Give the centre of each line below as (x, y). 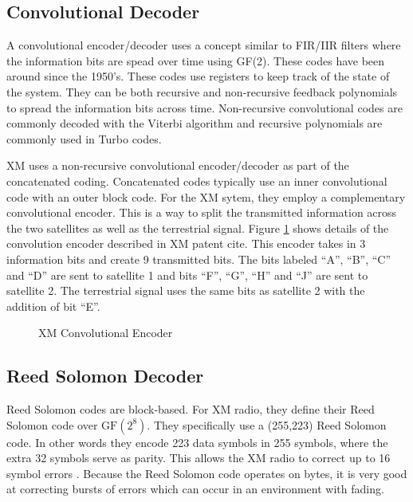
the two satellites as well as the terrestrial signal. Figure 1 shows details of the (198, 227)
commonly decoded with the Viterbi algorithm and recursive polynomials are (195, 123)
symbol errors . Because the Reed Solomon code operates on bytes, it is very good (207, 473)
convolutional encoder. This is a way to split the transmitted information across (202, 212)
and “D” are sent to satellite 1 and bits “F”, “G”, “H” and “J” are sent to (187, 275)
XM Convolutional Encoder (106, 333)
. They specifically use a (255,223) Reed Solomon (267, 424)
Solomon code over (52, 424)
